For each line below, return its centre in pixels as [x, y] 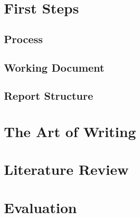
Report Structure [49, 96]
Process [24, 39]
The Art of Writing [70, 131]
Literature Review [66, 169]
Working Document [54, 67]
